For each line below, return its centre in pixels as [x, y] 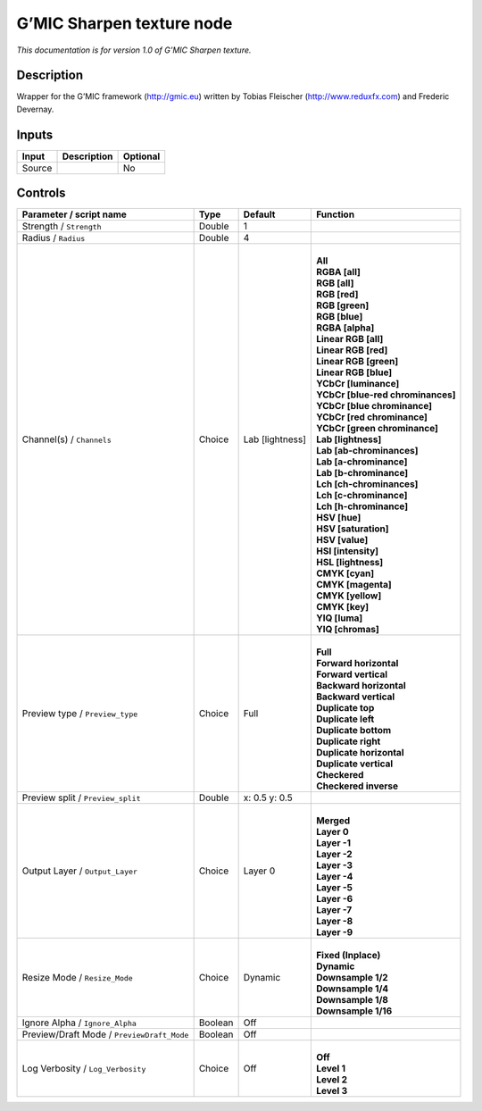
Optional [141, 156]
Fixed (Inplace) [348, 956]
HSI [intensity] [347, 551]
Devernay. [35, 109]
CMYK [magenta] [353, 585]
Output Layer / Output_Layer [80, 871]
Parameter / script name [74, 214]
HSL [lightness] [349, 563]
